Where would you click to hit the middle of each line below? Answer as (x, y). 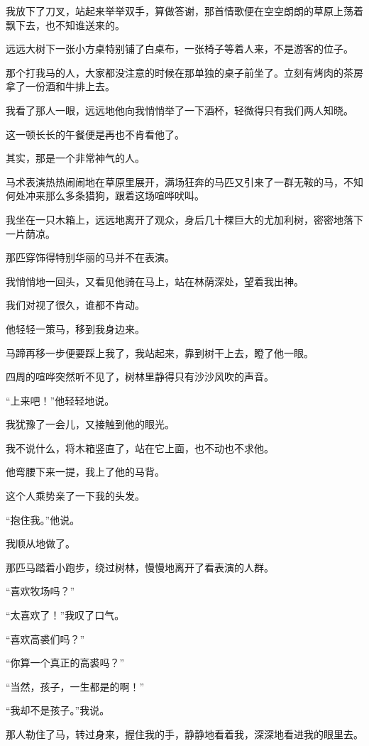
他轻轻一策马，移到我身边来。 (75, 328)
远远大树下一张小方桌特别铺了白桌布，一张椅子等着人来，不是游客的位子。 (180, 49)
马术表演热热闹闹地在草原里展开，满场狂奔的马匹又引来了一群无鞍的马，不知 (184, 181)
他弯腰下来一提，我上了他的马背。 (85, 472)
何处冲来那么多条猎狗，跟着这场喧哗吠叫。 (105, 196)
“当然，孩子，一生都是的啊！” (75, 686)
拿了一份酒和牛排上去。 (60, 86)
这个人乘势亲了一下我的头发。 (75, 496)
